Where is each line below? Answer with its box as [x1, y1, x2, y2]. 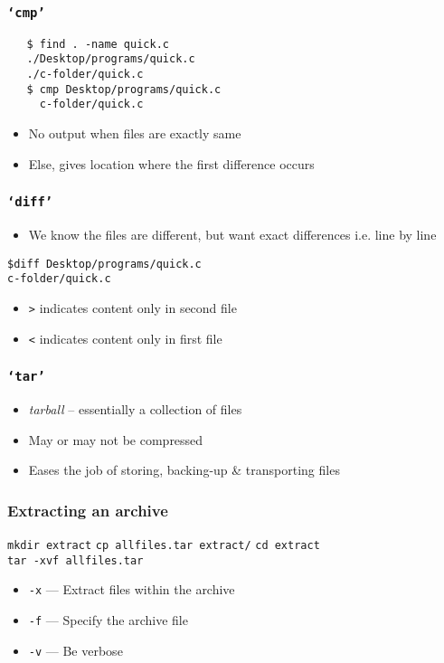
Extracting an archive [7, 498, 168, 521]
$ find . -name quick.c [26, 37, 169, 51]
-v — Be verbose [28, 640, 123, 659]
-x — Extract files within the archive [28, 580, 235, 599]
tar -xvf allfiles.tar [7, 554, 144, 567]
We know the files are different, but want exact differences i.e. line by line [28, 225, 437, 244]
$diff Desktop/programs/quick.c [7, 257, 202, 270]
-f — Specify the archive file [28, 611, 188, 629]
